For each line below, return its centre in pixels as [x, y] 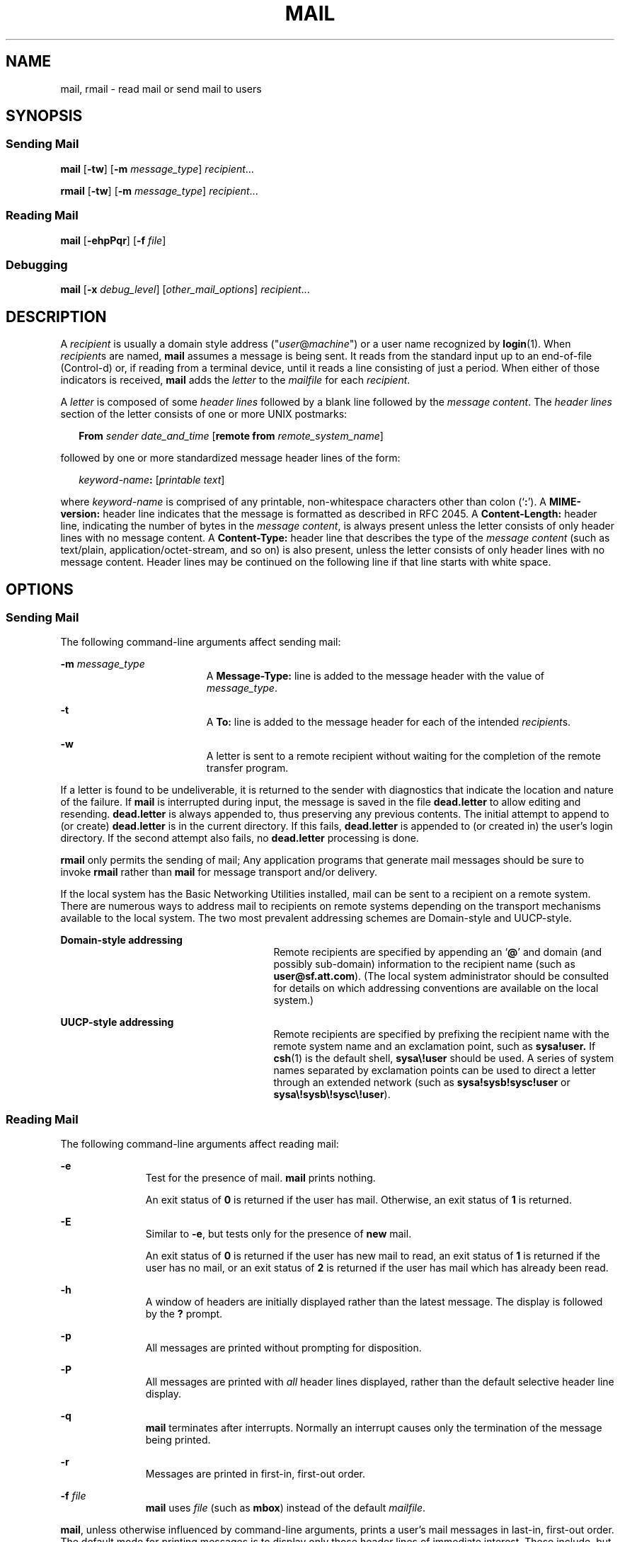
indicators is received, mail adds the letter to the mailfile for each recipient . [235, 380]
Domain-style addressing [121, 940]
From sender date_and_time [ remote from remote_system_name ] [231, 436]
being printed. [178, 1440]
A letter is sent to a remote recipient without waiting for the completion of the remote [403, 756]
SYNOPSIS [44, 116]
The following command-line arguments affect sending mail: [201, 642]
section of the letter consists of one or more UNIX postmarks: [204, 414]
